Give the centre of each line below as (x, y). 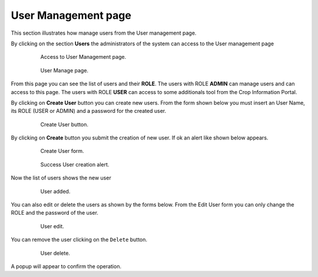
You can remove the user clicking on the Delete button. (79, 240)
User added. (55, 191)
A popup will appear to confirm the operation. (66, 266)
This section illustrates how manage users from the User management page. (104, 33)
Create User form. (62, 151)
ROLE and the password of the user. (54, 213)
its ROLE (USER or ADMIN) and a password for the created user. (89, 111)
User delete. (55, 253)
